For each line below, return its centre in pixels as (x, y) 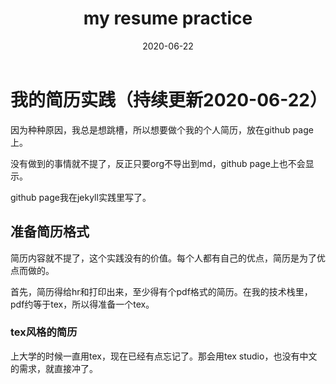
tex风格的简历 (44, 332)
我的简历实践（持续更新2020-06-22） (169, 99)
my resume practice (168, 18)
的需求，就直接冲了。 (54, 368)
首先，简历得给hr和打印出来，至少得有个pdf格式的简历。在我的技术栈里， (161, 291)
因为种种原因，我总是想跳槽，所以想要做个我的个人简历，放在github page (162, 129)
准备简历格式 (50, 232)
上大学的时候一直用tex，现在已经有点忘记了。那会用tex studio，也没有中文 (164, 356)
